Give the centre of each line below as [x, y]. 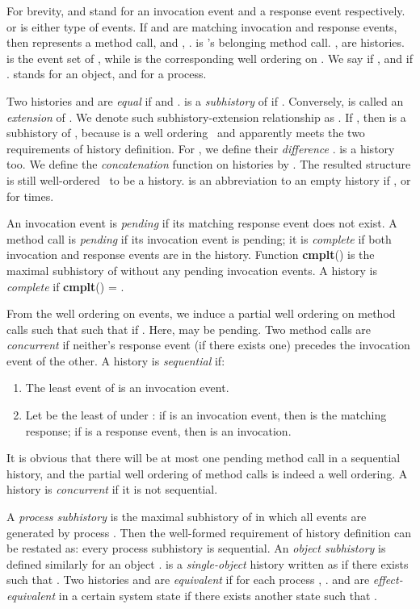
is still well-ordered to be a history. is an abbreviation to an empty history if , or [209, 179]
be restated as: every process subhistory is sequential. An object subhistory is [196, 548]
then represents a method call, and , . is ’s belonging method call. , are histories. [206, 42]
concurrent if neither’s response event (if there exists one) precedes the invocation [208, 345]
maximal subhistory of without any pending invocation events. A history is [192, 270]
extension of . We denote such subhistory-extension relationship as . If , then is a [206, 117]
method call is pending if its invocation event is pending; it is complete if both [199, 238]
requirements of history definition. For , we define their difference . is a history [201, 148]
